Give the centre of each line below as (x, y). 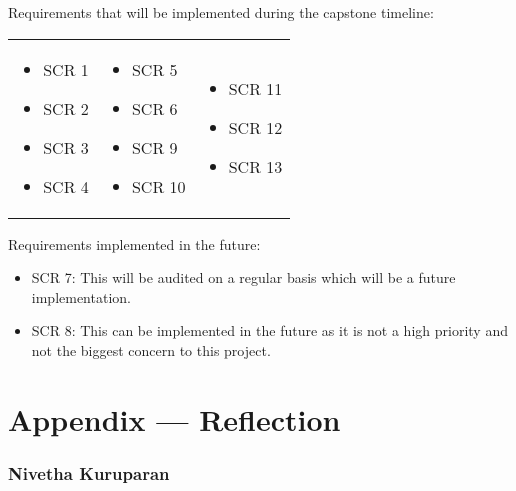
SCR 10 (158, 186)
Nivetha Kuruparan (89, 472)
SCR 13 (255, 167)
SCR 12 (255, 128)
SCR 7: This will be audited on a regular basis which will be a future (243, 277)
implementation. (81, 296)
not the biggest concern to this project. (151, 349)
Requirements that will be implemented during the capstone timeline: (221, 12)
